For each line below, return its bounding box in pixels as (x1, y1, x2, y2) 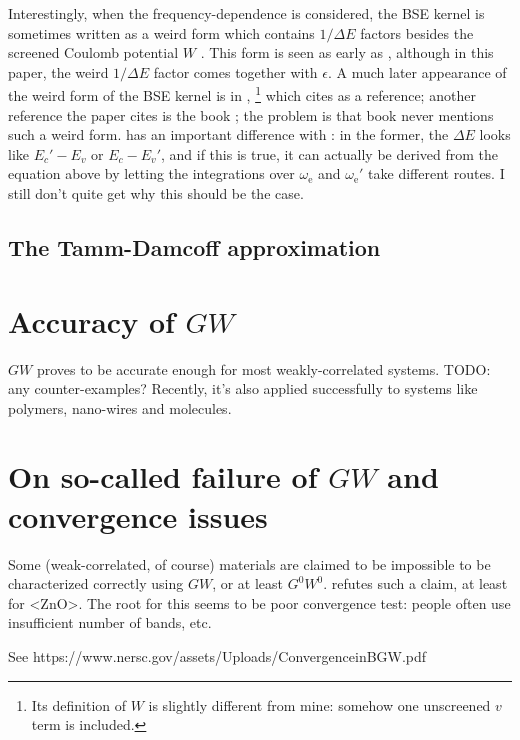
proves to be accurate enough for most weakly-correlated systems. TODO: (36, 358, 491, 379)
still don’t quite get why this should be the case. (8, 183, 304, 203)
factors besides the (360, 22, 474, 43)
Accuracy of (8, 300, 175, 341)
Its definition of (31, 694, 127, 715)
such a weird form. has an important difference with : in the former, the (8, 124, 449, 145)
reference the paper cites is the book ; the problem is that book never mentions (8, 104, 494, 125)
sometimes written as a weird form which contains (8, 22, 315, 43)
